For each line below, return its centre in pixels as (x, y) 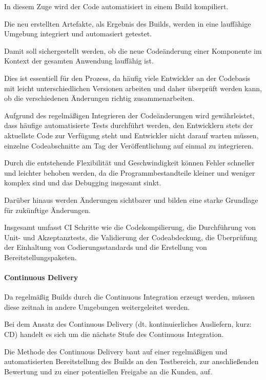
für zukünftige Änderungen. (47, 210)
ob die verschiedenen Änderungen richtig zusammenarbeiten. (99, 98)
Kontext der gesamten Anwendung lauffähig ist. (79, 61)
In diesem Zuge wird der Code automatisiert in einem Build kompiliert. (116, 6)
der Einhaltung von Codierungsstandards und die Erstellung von (106, 247)
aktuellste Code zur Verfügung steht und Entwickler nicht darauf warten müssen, (131, 135)
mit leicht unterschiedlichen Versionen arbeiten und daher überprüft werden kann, (133, 88)
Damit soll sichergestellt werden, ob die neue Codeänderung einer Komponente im (133, 50)
